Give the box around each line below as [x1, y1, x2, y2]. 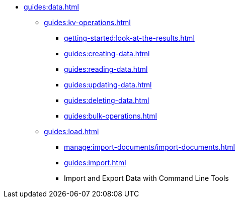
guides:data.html [24, 3, 79, 11]
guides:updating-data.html [64, 80, 152, 89]
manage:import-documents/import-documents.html [64, 143, 235, 151]
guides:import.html [64, 158, 126, 167]
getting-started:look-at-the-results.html [64, 34, 195, 42]
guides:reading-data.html [64, 65, 148, 73]
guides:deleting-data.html [64, 96, 149, 105]
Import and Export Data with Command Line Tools [64, 174, 229, 182]
